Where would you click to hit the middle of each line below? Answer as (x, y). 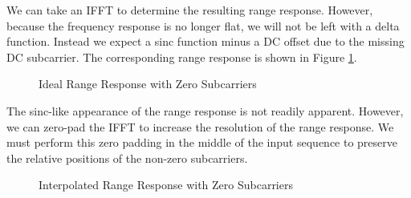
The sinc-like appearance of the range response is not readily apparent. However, (205, 110)
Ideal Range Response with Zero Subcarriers (148, 84)
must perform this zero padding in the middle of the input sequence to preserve (202, 142)
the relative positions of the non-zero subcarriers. (127, 158)
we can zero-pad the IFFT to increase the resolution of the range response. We (200, 126)
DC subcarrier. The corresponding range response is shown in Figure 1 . (182, 57)
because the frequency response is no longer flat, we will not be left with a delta (203, 25)
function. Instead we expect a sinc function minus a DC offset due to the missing (205, 41)
